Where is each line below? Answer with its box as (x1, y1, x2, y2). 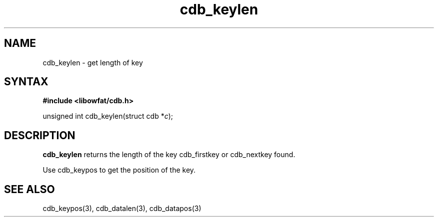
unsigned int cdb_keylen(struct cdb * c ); (42, 112, 173, 121)
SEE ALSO (4, 183, 55, 196)
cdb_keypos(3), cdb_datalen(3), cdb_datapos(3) (42, 204, 201, 213)
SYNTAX (4, 75, 48, 88)
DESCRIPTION (4, 129, 75, 142)
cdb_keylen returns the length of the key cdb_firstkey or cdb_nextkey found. (42, 150, 295, 159)
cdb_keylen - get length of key (42, 58, 143, 67)
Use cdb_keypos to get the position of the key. (42, 166, 196, 175)
